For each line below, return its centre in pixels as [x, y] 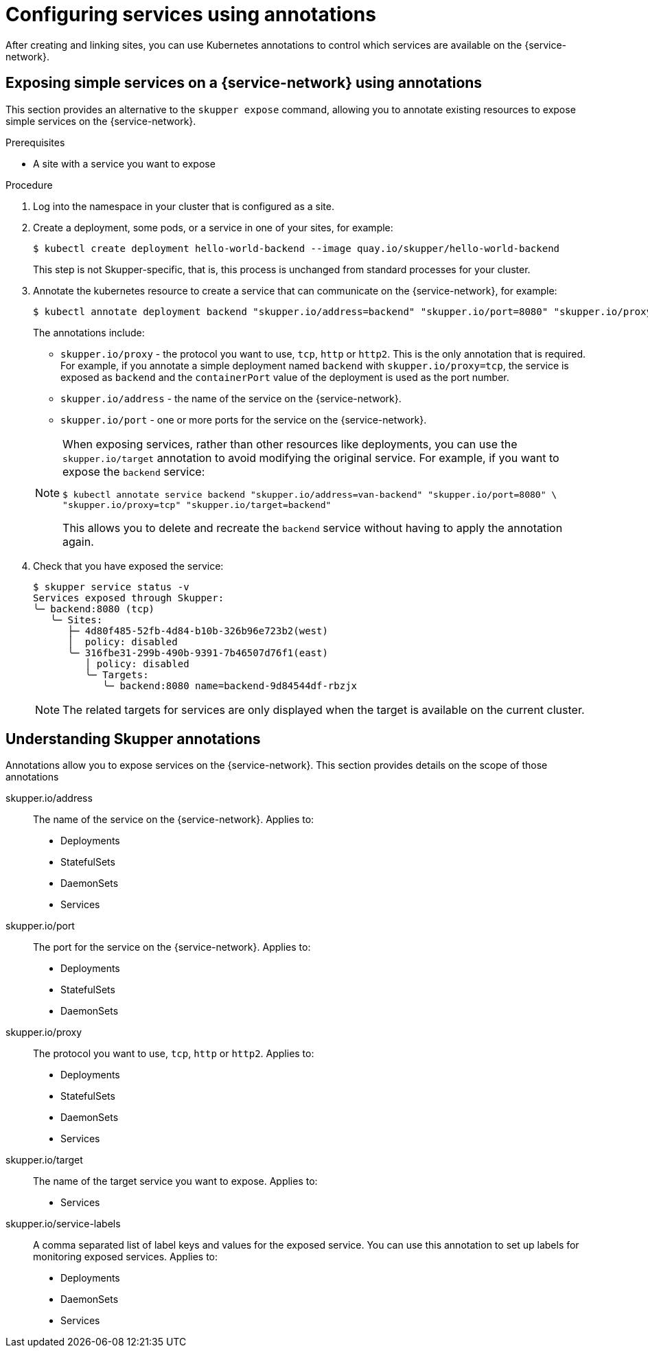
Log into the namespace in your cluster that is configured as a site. [184, 206]
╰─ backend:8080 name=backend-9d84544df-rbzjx [230, 685]
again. [78, 541]
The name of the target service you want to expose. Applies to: [175, 1181]
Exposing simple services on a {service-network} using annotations [244, 83]
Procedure [29, 185]
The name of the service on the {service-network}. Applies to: [174, 820]
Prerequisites [35, 142]
